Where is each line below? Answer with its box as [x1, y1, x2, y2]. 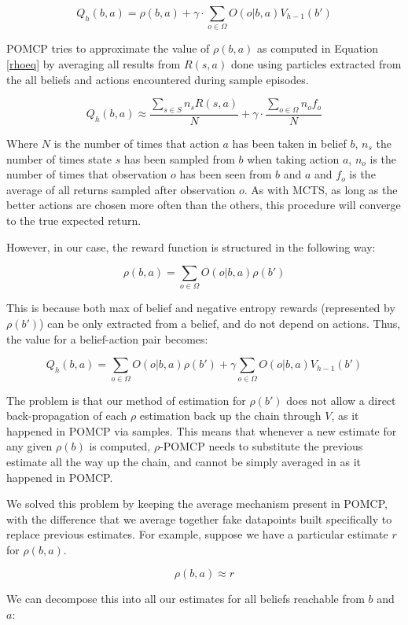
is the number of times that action [53, 134, 219, 151]
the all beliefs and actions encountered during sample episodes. [6, 71, 309, 87]
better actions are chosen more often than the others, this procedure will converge [6, 197, 401, 213]
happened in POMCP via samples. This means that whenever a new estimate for [6, 422, 397, 439]
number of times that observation [6, 166, 167, 182]
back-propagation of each [6, 407, 127, 424]
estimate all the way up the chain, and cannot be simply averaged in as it [6, 453, 361, 469]
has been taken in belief [232, 134, 347, 151]
